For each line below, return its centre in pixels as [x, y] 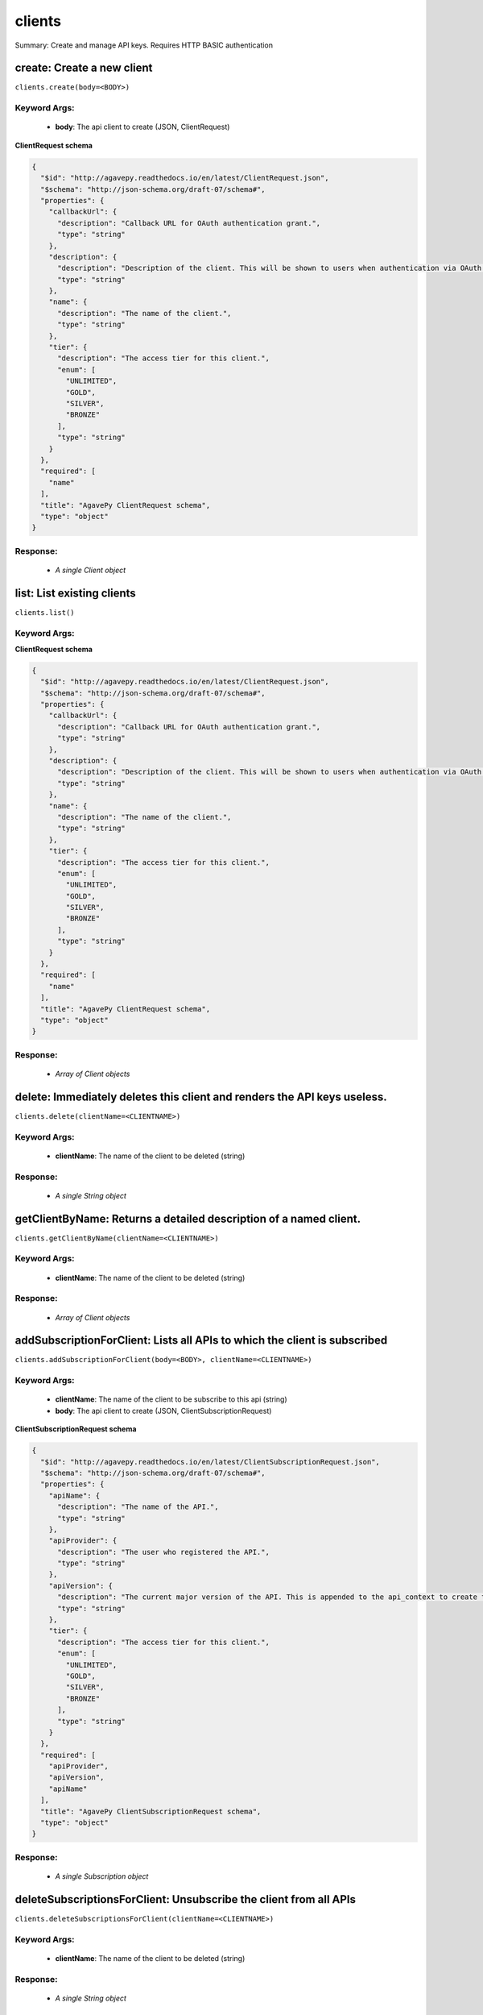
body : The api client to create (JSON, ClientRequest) [142, 127]
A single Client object [91, 570]
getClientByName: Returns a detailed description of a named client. [188, 1218]
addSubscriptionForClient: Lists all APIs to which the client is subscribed [201, 1341]
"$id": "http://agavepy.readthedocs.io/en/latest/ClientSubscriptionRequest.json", [210, 1462]
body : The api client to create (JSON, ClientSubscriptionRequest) [163, 1410]
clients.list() [45, 612]
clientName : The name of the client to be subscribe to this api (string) [171, 1399]
